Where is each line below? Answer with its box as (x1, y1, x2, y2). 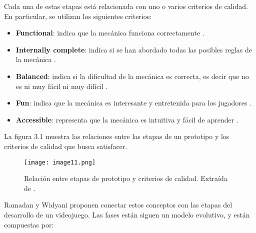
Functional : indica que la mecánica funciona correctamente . (15, 27, 204, 38)
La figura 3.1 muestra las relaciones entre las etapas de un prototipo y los (4, 131, 229, 141)
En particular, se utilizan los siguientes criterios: (4, 10, 152, 21)
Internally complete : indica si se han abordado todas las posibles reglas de (15, 44, 252, 54)
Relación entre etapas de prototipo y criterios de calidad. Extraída (24, 173, 227, 183)
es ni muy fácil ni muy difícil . (15, 80, 108, 91)
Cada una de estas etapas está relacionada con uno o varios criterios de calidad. (4, 1, 248, 11)
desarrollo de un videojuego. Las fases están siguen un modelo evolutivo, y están (4, 209, 250, 219)
